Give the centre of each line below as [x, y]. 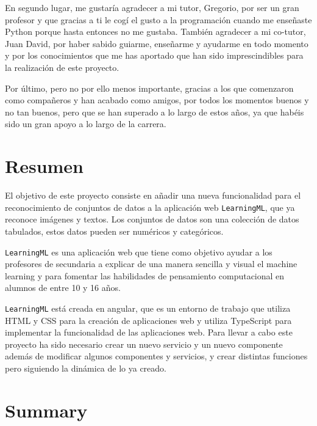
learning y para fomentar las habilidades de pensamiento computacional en [145, 275]
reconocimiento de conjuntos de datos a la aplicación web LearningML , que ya [150, 207]
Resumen [44, 166]
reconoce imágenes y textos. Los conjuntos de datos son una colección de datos [152, 219]
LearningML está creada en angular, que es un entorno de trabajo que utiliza [148, 308]
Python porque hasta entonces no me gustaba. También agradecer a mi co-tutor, [155, 31]
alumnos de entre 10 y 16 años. [63, 288]
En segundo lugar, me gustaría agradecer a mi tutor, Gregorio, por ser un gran [152, 7]
